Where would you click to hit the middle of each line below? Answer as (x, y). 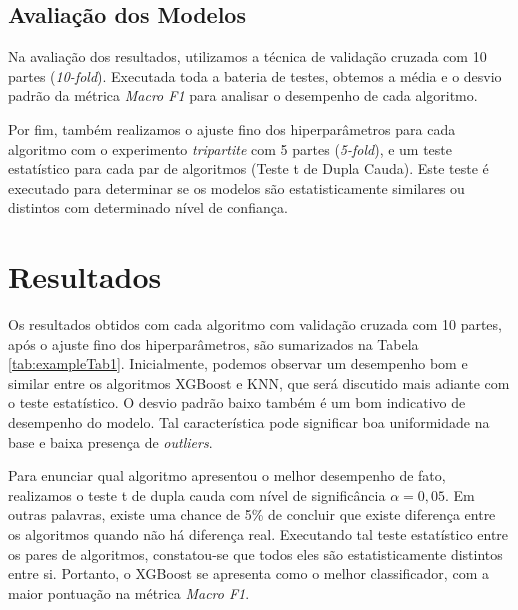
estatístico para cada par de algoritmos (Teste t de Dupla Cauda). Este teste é (248, 168)
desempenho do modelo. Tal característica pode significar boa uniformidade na (249, 422)
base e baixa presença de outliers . (110, 441)
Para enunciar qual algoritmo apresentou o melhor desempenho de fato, (227, 475)
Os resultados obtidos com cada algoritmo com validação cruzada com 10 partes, (255, 324)
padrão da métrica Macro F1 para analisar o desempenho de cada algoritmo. (243, 95)
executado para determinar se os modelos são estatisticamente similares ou (236, 187)
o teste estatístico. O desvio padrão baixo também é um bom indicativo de (237, 402)
